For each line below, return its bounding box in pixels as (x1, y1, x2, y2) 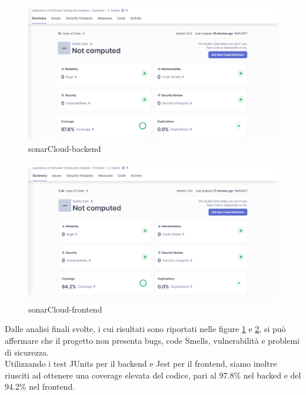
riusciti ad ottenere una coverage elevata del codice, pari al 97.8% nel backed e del (5, 369, 301, 381)
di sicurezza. (5, 346, 49, 358)
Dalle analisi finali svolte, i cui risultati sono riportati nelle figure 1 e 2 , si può (5, 323, 286, 335)
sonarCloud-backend (28, 142, 101, 154)
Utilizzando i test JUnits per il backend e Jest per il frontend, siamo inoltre (5, 357, 277, 370)
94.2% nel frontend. (5, 380, 75, 393)
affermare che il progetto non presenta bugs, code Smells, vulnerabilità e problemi (5, 334, 300, 346)
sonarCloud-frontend (28, 303, 102, 315)
